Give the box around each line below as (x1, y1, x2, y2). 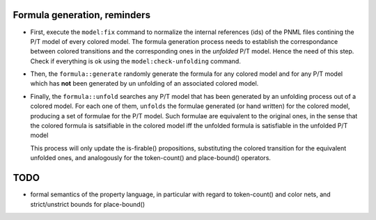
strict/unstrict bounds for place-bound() (30, 200, 146, 208)
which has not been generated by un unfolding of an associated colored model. (30, 79, 259, 88)
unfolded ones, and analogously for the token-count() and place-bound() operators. (30, 154, 272, 162)
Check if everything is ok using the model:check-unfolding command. (30, 56, 242, 65)
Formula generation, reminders (13, 9, 151, 21)
